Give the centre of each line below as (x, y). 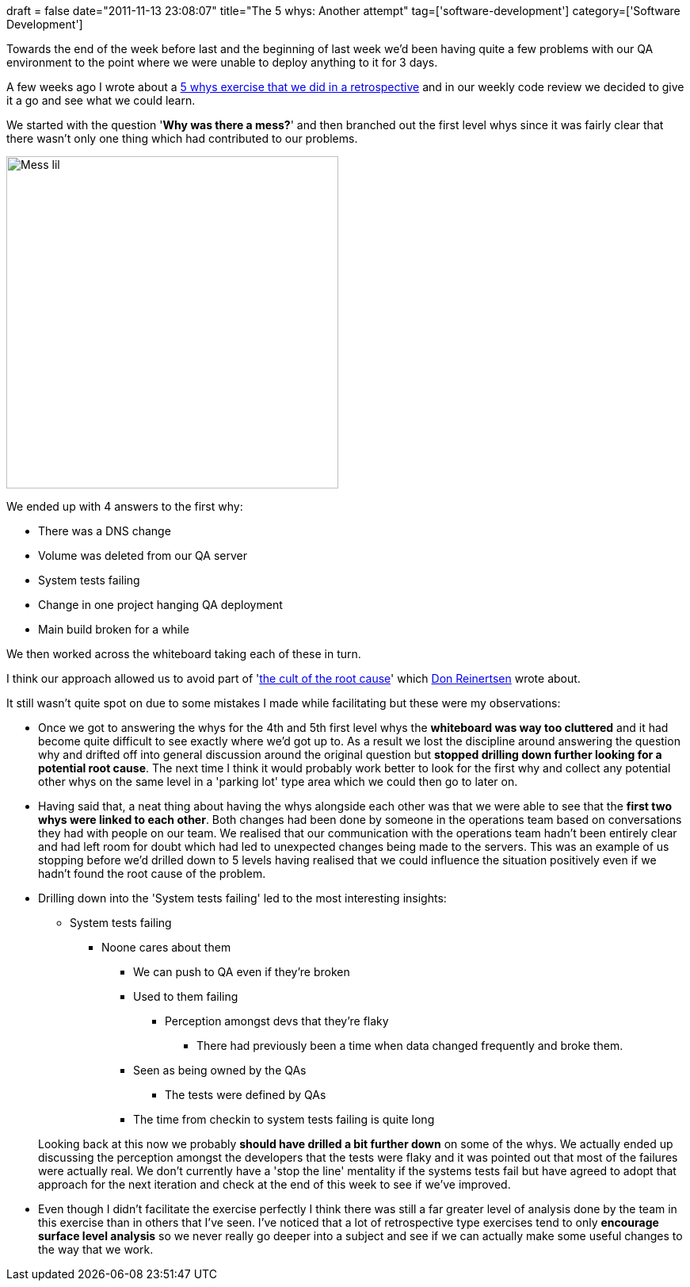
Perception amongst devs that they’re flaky (277, 1021)
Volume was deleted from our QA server (143, 555)
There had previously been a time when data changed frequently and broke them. (410, 1046)
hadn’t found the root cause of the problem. (152, 873)
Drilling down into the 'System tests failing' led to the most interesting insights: (242, 898)
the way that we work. (96, 1249)
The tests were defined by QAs (246, 1095)
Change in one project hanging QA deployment (160, 605)
